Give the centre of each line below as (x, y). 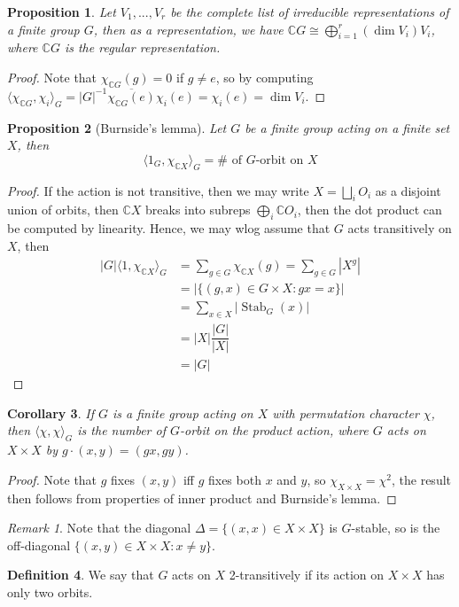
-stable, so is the (396, 528)
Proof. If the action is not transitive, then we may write (158, 190)
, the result (422, 479)
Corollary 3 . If (51, 412)
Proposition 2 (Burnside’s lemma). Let (117, 127)
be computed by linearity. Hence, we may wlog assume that (169, 228)
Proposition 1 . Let (62, 12)
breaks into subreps (198, 210)
